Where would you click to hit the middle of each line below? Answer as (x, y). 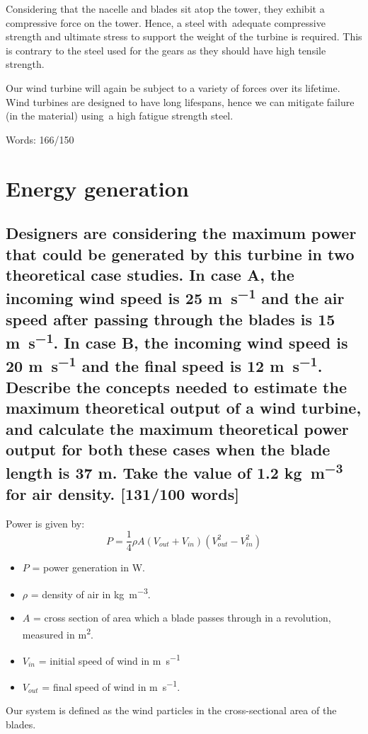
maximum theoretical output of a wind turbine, (184, 408)
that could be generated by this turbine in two (180, 254)
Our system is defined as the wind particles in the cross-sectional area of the (171, 710)
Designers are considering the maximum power (181, 233)
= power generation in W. (88, 567)
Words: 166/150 (40, 139)
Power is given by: (45, 523)
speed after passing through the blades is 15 (171, 319)
